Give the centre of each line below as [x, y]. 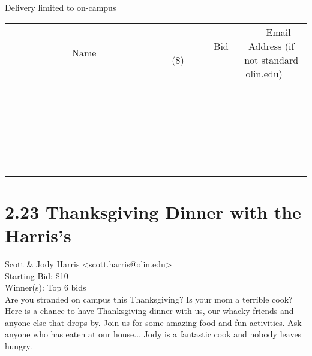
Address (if [271, 46]
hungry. [19, 346]
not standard [271, 59]
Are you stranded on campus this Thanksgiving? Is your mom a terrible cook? [149, 299]
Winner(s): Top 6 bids [46, 287]
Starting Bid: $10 [37, 275]
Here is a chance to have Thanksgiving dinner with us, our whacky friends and [149, 311]
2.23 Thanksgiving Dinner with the [153, 211]
